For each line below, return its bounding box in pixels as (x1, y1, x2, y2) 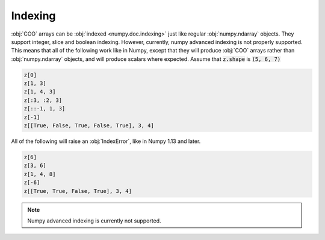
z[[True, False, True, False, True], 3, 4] (23, 122, 155, 129)
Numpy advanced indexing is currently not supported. (27, 217, 162, 224)
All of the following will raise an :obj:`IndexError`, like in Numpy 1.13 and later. (11, 137, 201, 145)
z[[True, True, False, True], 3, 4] (23, 188, 132, 194)
